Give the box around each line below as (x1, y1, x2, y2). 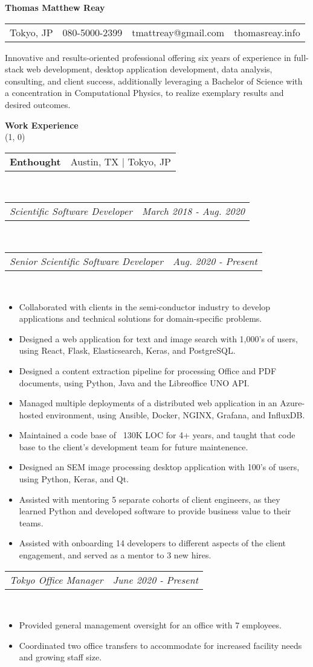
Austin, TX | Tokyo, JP (70, 154, 172, 168)
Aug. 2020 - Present (172, 254, 257, 268)
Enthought (10, 154, 61, 168)
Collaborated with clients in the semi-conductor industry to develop (19, 300, 271, 313)
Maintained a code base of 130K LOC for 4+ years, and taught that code (19, 429, 295, 441)
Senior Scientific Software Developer (10, 254, 163, 268)
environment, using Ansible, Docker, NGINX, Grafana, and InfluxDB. (46, 408, 305, 421)
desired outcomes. (5, 98, 71, 110)
